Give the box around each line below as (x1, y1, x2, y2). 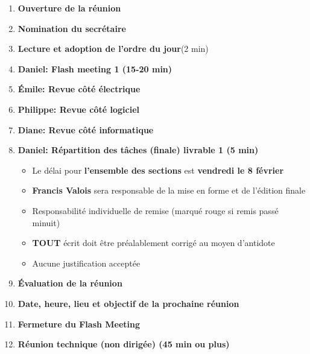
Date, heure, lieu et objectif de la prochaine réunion (17, 297, 239, 309)
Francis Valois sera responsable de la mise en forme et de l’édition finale (32, 184, 306, 197)
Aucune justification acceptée (32, 256, 141, 269)
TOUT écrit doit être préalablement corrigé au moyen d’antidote (32, 236, 275, 249)
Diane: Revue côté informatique (17, 123, 154, 136)
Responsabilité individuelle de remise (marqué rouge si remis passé (32, 204, 279, 217)
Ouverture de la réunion (17, 2, 121, 14)
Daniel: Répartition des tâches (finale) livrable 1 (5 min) (17, 144, 259, 156)
